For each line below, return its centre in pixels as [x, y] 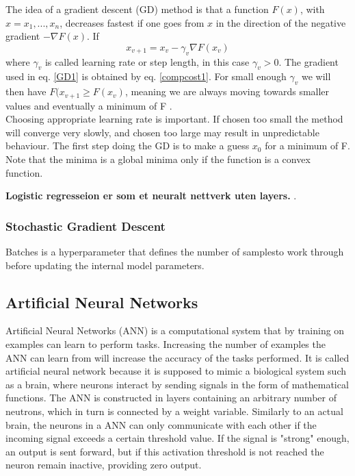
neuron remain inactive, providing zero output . [104, 465]
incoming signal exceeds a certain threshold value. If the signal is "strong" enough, [177, 438]
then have [26, 91]
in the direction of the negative [281, 22]
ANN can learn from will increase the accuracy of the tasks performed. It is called [177, 357]
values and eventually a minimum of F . [89, 105]
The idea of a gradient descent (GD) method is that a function [137, 9]
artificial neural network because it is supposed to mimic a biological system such [176, 371]
